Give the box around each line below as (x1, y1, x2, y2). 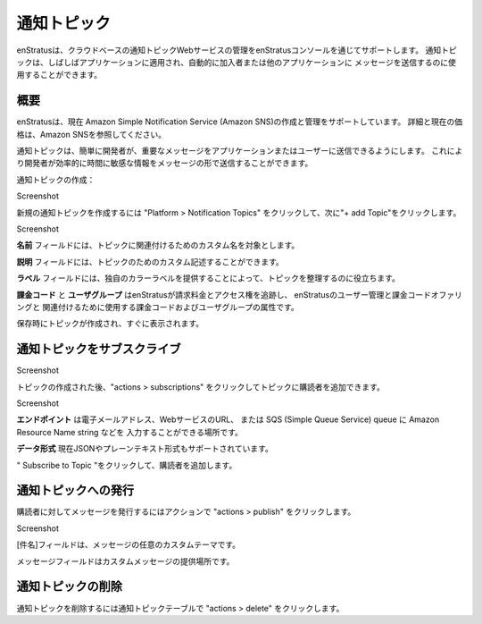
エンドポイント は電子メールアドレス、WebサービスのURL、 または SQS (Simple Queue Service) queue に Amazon (16, 414, 440, 425)
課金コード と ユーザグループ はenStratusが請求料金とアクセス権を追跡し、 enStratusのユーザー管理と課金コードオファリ (16, 289, 463, 299)
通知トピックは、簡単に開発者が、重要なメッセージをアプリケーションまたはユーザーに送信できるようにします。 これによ (16, 146, 463, 156)
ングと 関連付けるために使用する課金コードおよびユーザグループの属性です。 (16, 301, 299, 312)
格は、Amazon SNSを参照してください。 (16, 129, 167, 139)
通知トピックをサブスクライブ (16, 342, 181, 357)
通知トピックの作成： (16, 174, 96, 185)
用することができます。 (16, 70, 103, 80)
